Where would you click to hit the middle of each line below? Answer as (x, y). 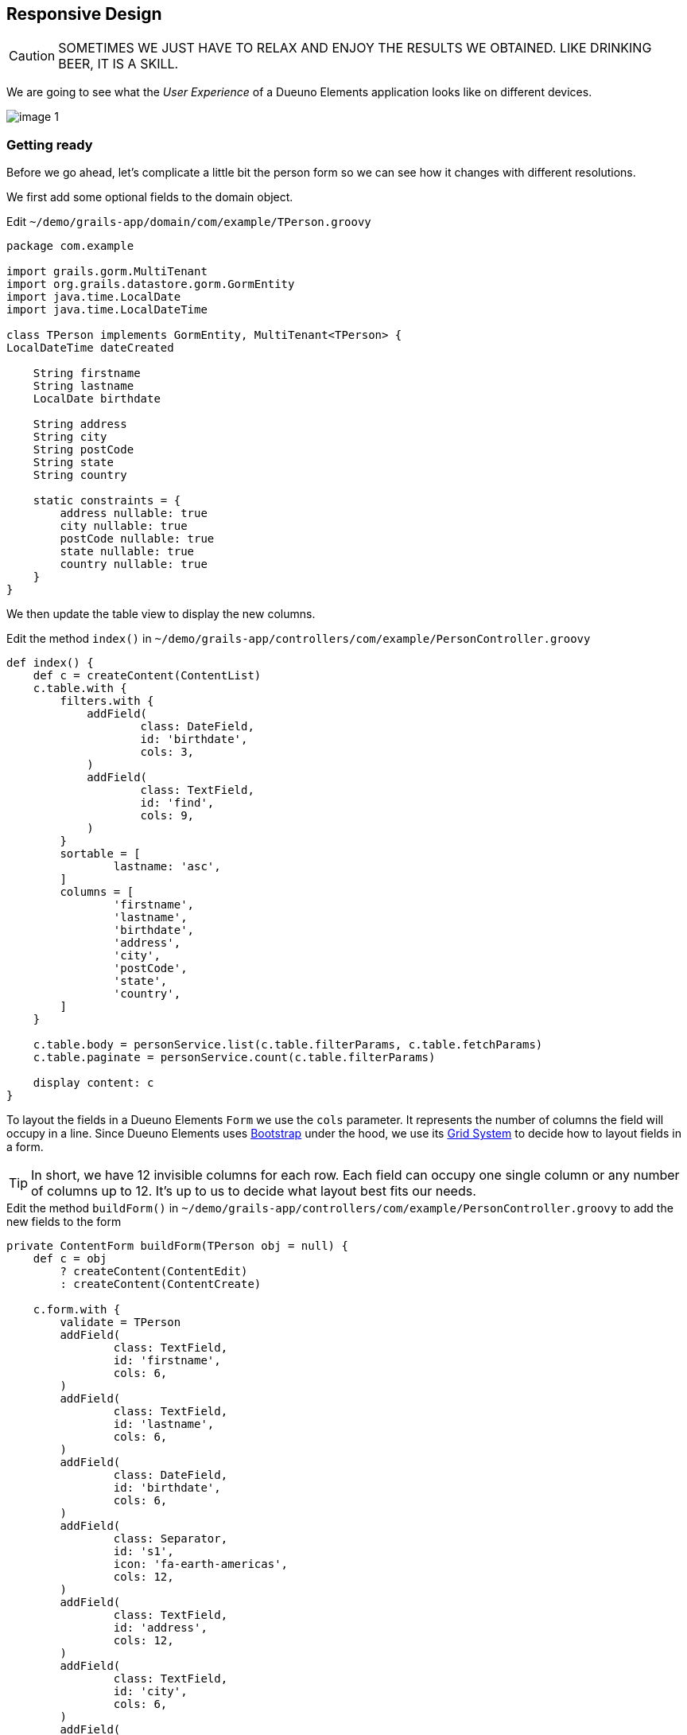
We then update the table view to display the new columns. (161, 614)
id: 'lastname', (164, 1424)
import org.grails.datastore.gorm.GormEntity (151, 284)
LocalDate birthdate (97, 399)
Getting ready (50, 144)
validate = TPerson (120, 1323)
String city (70, 437)
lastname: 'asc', (167, 867)
